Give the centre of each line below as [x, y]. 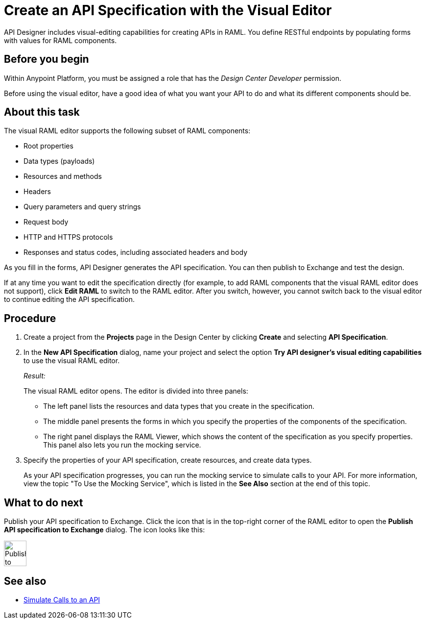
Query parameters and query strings [82, 207]
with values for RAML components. [60, 40]
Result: [35, 376]
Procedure [30, 318]
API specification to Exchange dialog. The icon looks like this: [105, 530]
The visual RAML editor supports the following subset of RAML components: [127, 131]
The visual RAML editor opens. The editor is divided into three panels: [136, 391]
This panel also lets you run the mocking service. [122, 445]
